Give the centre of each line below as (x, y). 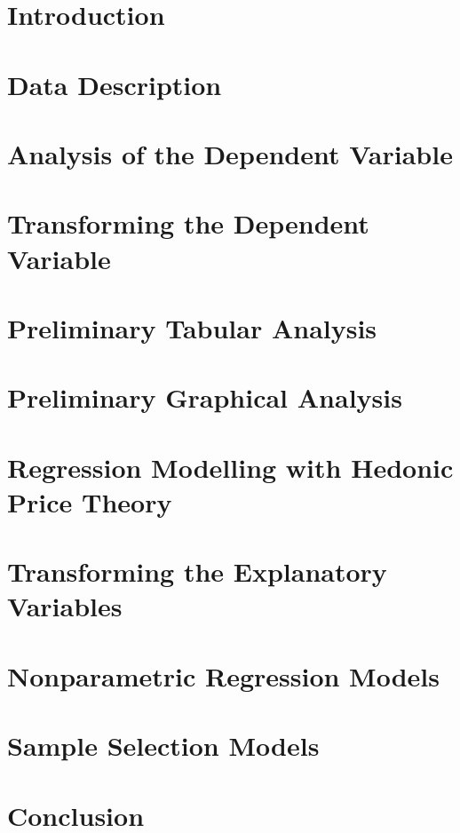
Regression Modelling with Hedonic (230, 467)
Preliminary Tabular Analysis (192, 327)
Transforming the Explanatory (197, 571)
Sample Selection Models (163, 746)
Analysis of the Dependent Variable (230, 153)
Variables (65, 606)
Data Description (115, 84)
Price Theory (90, 501)
